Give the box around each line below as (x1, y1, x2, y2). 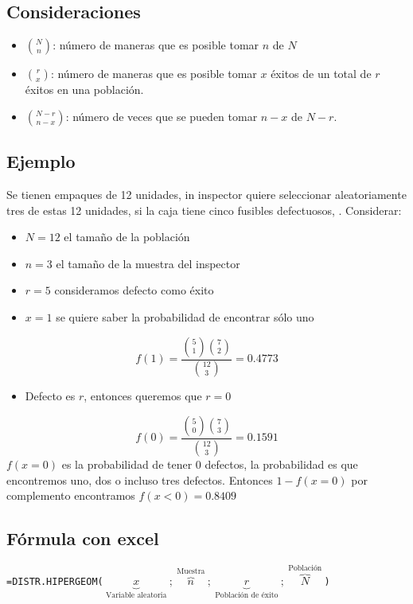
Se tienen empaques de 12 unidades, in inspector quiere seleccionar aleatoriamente (6, 186, 407, 202)
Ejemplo (6, 149, 76, 173)
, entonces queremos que (84, 388, 202, 404)
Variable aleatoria (105, 591, 167, 600)
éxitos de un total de (271, 65, 372, 82)
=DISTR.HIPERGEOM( (6, 576, 103, 588)
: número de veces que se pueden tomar (65, 107, 258, 124)
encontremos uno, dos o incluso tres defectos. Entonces (6, 471, 273, 488)
